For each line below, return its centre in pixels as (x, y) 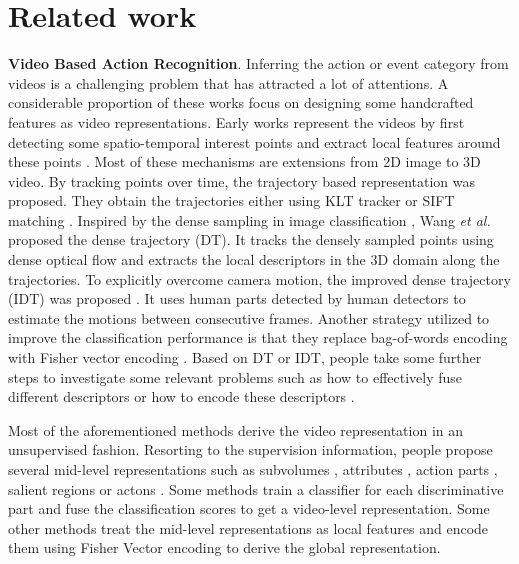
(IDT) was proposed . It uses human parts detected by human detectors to (237, 298)
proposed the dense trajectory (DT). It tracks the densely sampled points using (251, 239)
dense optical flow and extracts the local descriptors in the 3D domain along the (254, 259)
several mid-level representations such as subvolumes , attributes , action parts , (253, 469)
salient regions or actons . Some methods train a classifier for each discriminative (256, 488)
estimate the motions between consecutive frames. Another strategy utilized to (249, 317)
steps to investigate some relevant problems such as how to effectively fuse (235, 376)
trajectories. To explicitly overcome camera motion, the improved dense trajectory (259, 278)
